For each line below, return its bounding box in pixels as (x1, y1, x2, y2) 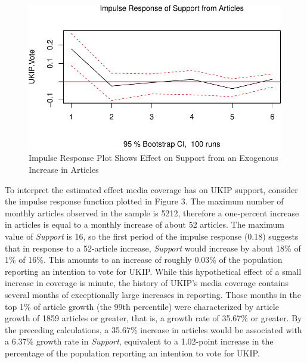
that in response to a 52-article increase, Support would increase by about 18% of (5, 241, 301, 254)
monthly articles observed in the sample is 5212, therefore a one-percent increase (5, 206, 299, 219)
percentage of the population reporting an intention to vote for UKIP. (5, 346, 260, 359)
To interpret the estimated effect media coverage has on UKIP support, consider (5, 183, 298, 196)
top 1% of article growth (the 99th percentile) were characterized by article (5, 300, 279, 312)
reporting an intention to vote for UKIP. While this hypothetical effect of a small (5, 265, 302, 277)
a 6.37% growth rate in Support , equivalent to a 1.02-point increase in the (5, 335, 274, 348)
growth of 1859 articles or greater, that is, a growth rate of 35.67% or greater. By (5, 312, 302, 324)
